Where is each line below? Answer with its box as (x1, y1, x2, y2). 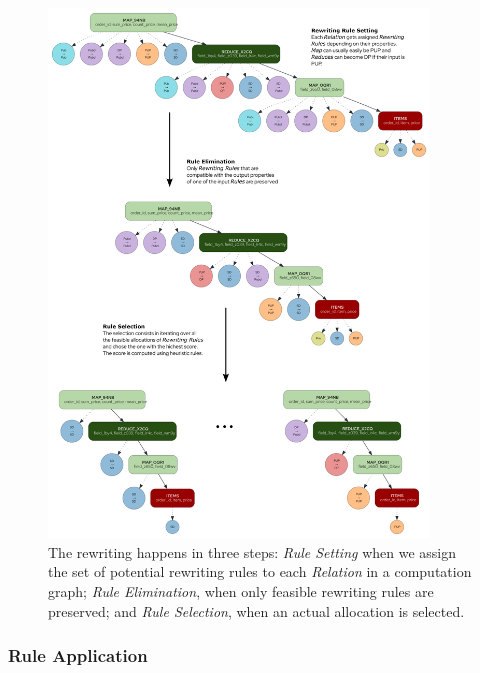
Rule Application (8, 643, 148, 668)
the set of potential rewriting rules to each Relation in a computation (48, 561, 472, 582)
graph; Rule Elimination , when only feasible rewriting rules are (48, 580, 434, 601)
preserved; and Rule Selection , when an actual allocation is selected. (48, 600, 465, 621)
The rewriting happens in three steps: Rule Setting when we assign (48, 541, 456, 562)
